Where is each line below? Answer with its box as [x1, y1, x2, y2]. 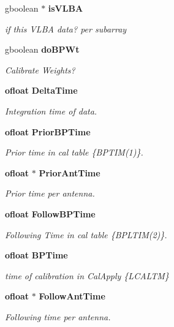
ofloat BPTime [5, 249, 68, 261]
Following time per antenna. [5, 310, 111, 323]
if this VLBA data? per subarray [5, 22, 127, 35]
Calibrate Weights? [5, 63, 75, 76]
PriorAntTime [39, 166, 100, 179]
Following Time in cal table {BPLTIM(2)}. [5, 228, 167, 241]
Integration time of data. [5, 104, 97, 117]
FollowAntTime [39, 290, 105, 303]
